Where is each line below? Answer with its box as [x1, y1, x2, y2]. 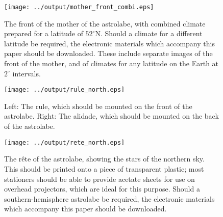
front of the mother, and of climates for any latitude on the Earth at [4, 58, 219, 69]
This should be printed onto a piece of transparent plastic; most [4, 163, 204, 174]
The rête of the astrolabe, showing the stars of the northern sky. [4, 153, 205, 164]
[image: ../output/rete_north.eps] [4, 139, 125, 146]
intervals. [12, 68, 41, 78]
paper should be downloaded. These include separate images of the [4, 48, 213, 59]
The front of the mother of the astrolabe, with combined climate [4, 18, 206, 29]
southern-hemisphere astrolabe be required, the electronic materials [4, 193, 215, 204]
